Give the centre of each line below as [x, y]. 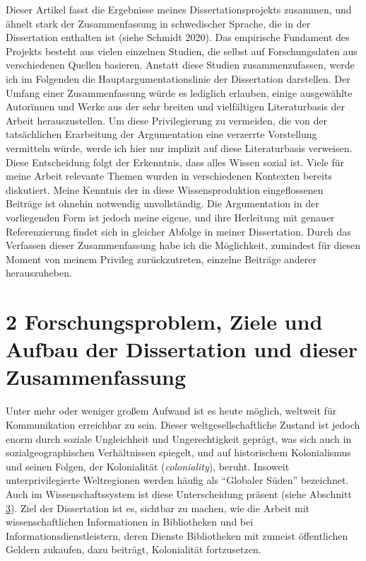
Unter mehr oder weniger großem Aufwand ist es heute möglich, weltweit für [171, 411]
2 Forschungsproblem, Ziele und [164, 322]
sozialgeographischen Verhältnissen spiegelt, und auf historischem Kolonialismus [178, 452]
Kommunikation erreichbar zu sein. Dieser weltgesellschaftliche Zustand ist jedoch [183, 424]
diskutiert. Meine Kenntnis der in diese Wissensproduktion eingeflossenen [165, 189]
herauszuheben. [39, 273]
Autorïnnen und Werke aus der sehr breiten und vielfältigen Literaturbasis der [175, 106]
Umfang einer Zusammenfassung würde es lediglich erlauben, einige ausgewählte [179, 92]
